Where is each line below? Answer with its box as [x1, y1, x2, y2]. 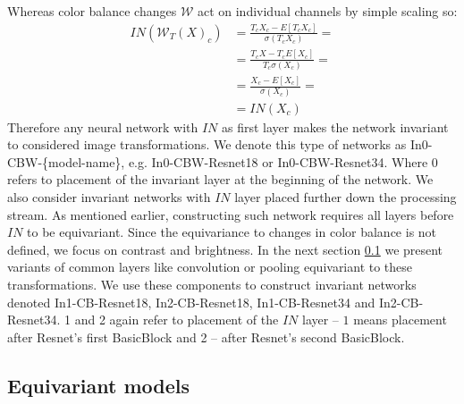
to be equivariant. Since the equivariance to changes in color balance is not [27, 223, 437, 241]
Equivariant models [7, 371, 190, 399]
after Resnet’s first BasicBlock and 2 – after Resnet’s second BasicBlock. [7, 327, 405, 346]
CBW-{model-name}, [7, 152, 125, 171]
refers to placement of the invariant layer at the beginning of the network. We [7, 170, 434, 189]
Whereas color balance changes [7, 2, 177, 20]
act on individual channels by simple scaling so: [197, 2, 458, 20]
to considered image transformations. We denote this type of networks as [7, 135, 407, 154]
